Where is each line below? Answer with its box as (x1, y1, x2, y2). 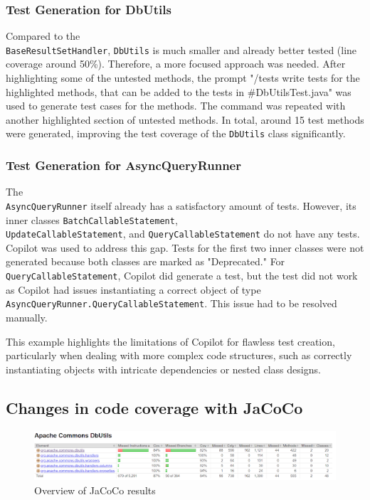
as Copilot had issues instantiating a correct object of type (6, 282, 261, 297)
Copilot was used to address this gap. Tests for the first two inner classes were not (6, 240, 364, 255)
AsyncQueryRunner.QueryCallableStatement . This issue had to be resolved (6, 296, 337, 311)
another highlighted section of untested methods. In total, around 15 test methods (6, 112, 364, 127)
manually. (6, 309, 48, 324)
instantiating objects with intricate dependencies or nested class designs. (6, 361, 321, 376)
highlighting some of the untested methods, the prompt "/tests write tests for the (6, 70, 360, 85)
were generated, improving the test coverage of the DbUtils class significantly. (6, 126, 346, 141)
